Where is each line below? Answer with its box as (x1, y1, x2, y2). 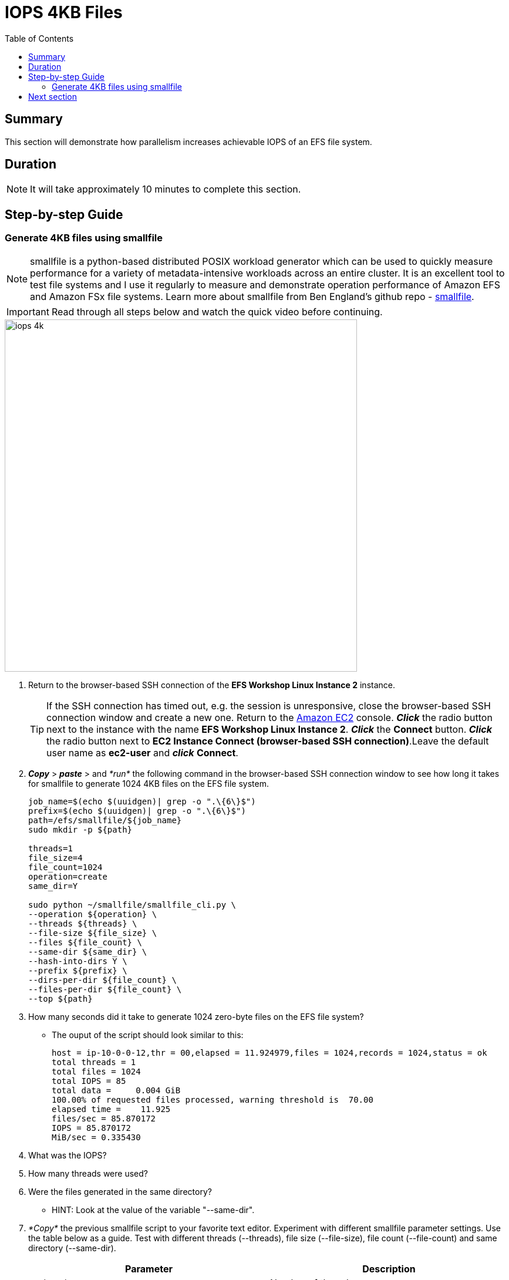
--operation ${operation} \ (28, 909, 157, 919)
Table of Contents (5, 33, 74, 43)
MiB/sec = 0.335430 (52, 1132, 141, 1142)
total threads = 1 (52, 1057, 136, 1067)
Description (362, 1262, 416, 1275)
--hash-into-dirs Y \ (28, 956, 127, 966)
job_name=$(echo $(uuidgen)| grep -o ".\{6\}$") (28, 796, 256, 806)
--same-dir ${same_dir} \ (28, 946, 147, 956)
